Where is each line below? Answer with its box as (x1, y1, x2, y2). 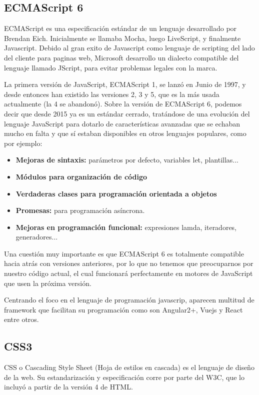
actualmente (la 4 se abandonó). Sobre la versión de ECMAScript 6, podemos (4, 98, 242, 109)
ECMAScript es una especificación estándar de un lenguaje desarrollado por (4, 23, 237, 33)
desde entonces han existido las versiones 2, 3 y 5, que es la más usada (4, 88, 219, 99)
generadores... (15, 231, 58, 242)
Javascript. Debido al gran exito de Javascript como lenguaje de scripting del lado (4, 42, 255, 53)
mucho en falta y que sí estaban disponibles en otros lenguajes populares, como (4, 128, 246, 138)
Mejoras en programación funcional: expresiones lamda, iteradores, (15, 221, 237, 232)
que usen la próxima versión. (4, 277, 91, 288)
